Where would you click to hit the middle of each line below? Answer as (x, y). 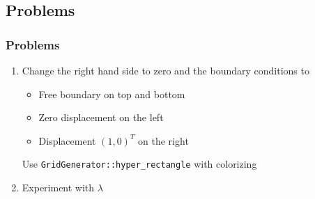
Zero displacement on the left (101, 117)
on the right (163, 140)
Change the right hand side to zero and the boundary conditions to (166, 70)
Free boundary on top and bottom (112, 94)
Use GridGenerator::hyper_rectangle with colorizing (139, 164)
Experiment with (58, 188)
